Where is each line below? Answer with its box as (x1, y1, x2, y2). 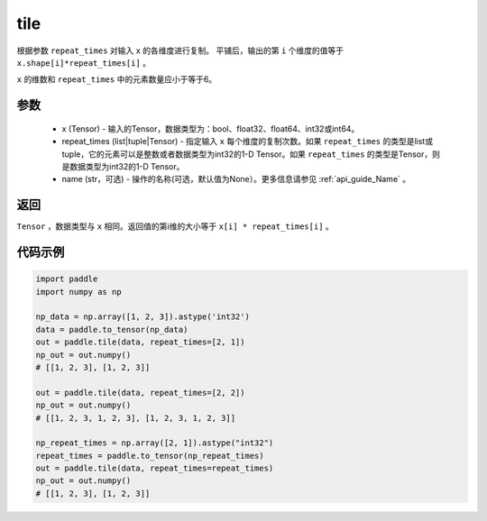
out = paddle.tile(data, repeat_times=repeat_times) (35, 463, 274, 473)
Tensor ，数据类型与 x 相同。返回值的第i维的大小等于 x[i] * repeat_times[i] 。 (16, 221, 334, 232)
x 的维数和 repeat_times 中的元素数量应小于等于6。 (16, 74, 217, 85)
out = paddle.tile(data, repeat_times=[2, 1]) (35, 337, 245, 347)
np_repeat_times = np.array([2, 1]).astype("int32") (35, 438, 274, 448)
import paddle (35, 274, 98, 284)
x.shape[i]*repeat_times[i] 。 (16, 57, 152, 68)
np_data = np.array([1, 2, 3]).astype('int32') (35, 312, 250, 322)
